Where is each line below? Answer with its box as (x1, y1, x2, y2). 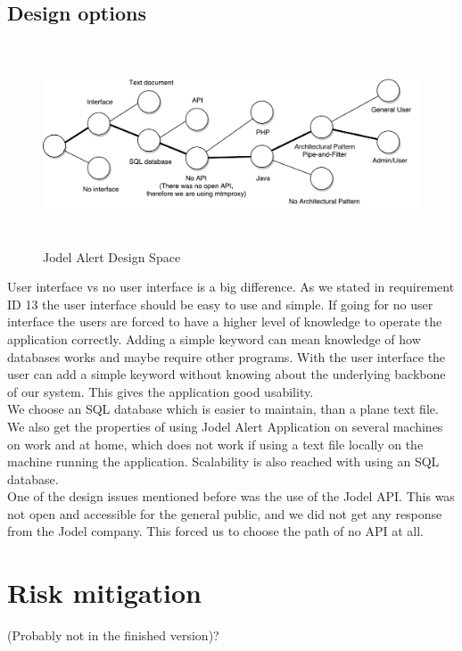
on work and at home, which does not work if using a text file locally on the (7, 434, 424, 453)
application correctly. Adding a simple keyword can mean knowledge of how (7, 329, 421, 348)
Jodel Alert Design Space (43, 247, 181, 266)
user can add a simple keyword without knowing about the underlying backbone (7, 365, 446, 383)
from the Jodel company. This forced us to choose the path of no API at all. (7, 522, 424, 540)
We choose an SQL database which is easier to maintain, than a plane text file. (7, 400, 439, 418)
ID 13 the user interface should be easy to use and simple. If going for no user (7, 294, 433, 313)
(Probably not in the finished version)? (7, 626, 219, 645)
